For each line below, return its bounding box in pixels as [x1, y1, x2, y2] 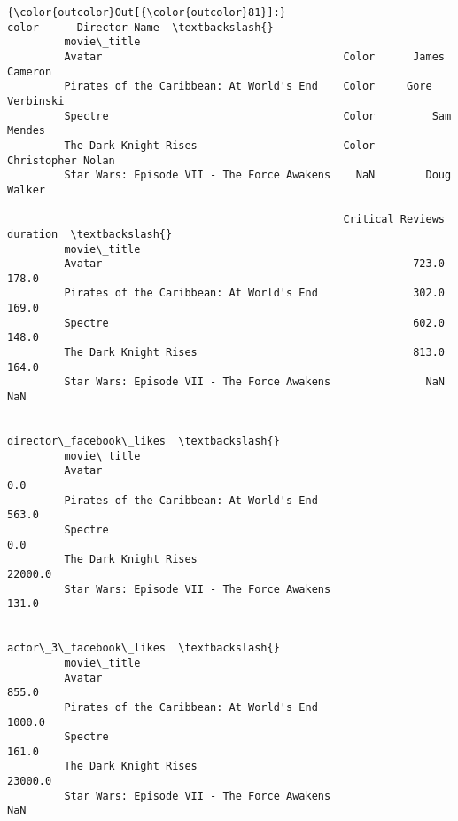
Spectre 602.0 [64, 316, 445, 329]
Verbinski [7, 94, 65, 107]
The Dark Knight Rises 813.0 [64, 346, 445, 359]
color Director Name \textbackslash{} [7, 20, 274, 34]
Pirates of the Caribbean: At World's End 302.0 [64, 287, 445, 300]
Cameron [7, 65, 52, 78]
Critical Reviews [343, 213, 445, 226]
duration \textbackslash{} [7, 227, 173, 241]
